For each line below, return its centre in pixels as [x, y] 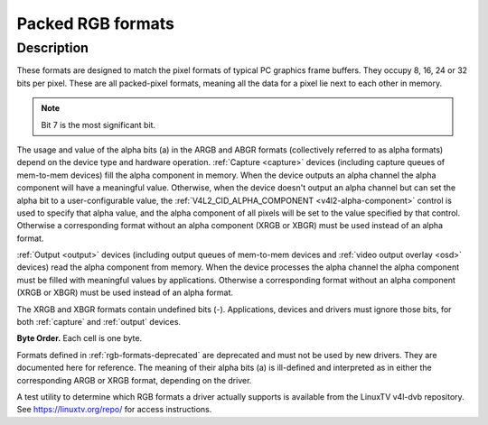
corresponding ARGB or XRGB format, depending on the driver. [134, 380]
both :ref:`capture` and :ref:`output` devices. [99, 322]
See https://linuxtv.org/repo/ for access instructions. [114, 410]
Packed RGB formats [96, 23]
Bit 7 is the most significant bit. [99, 125]
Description [53, 48]
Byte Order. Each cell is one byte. [80, 338]
